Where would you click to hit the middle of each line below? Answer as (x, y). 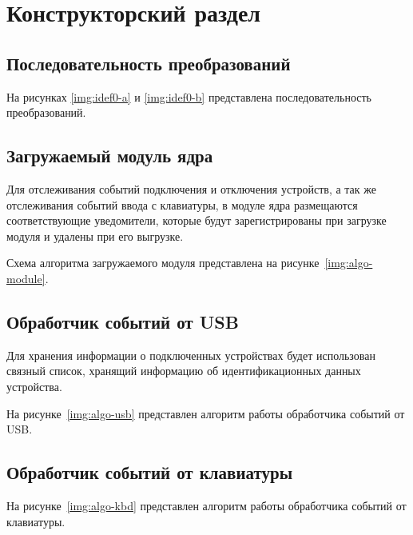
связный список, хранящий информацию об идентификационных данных (184, 371)
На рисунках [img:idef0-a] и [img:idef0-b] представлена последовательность (189, 96)
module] (26, 278)
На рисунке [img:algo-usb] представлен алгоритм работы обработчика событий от (206, 413)
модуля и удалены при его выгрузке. (95, 236)
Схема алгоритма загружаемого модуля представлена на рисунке (163, 263)
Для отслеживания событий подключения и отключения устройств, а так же (191, 188)
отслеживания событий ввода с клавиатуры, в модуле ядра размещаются (182, 204)
